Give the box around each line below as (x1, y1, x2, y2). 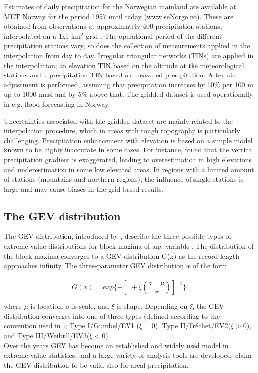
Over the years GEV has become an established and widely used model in (4, 340, 229, 350)
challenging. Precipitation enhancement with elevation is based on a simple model (4, 135, 253, 145)
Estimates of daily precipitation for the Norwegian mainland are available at (4, 1, 236, 11)
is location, (30, 301, 64, 311)
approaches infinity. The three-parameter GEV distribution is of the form (4, 260, 227, 271)
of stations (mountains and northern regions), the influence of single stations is (4, 174, 244, 184)
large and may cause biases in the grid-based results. (4, 183, 164, 194)
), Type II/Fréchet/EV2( (155, 320, 231, 331)
